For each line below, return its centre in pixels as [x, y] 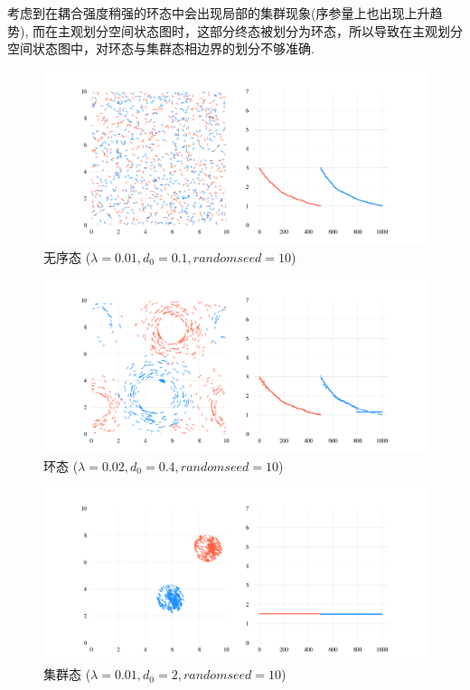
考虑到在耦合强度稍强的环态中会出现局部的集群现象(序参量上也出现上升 [219, 13]
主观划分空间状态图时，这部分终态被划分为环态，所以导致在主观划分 [260, 30]
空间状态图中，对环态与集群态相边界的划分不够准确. [161, 48]
